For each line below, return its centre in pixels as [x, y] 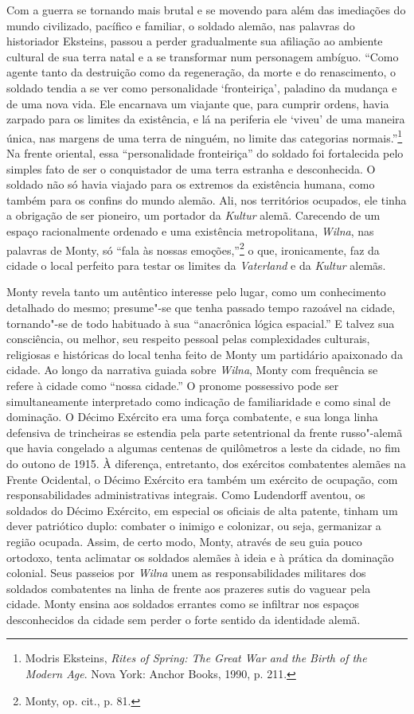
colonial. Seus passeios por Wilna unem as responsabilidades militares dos [186, 573]
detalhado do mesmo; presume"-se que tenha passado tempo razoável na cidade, [201, 307]
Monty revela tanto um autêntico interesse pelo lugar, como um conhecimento [196, 292]
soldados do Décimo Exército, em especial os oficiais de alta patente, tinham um [202, 510]
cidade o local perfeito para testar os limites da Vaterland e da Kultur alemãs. [196, 265]
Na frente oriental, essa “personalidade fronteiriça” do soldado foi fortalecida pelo [205, 153]
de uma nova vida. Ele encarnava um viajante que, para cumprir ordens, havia [198, 103]
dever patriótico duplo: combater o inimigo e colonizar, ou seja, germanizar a [194, 526]
